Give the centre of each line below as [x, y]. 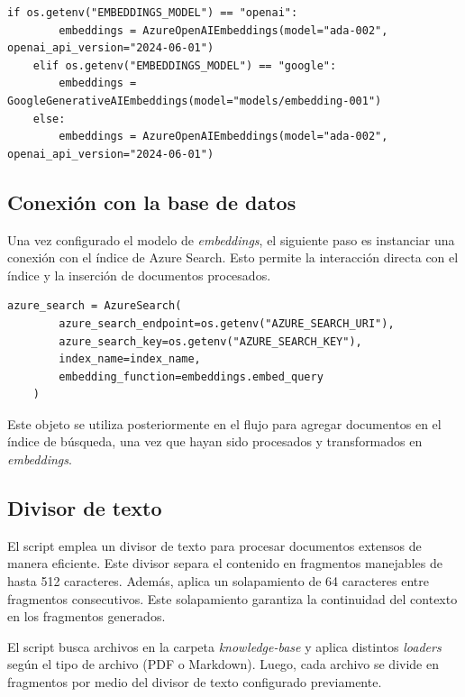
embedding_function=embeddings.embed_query [191, 376]
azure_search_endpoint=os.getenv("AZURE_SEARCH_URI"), [227, 323]
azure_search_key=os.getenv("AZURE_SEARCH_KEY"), [210, 341]
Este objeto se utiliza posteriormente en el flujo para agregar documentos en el [224, 423]
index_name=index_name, [130, 359]
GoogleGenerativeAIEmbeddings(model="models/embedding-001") [195, 101]
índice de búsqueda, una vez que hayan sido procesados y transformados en [215, 441]
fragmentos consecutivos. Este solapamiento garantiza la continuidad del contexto [232, 598]
